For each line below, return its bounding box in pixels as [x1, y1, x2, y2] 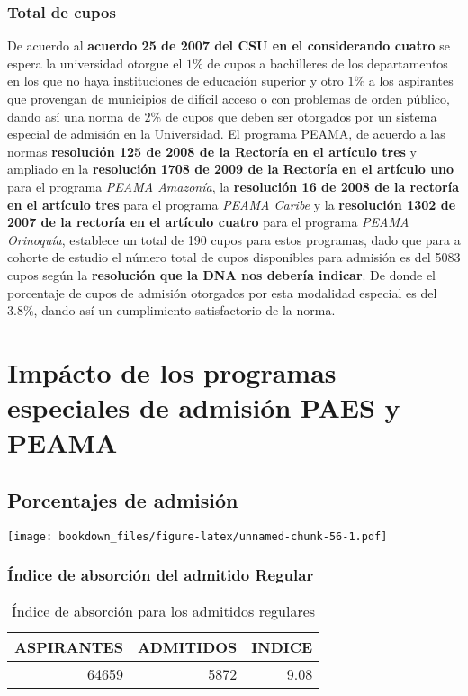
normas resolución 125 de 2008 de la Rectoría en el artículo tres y [7, 141, 417, 160]
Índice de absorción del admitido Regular [7, 564, 314, 586]
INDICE [251, 636, 313, 657]
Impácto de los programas [7, 353, 337, 390]
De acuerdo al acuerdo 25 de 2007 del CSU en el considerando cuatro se [7, 36, 451, 55]
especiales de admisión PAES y [7, 389, 400, 426]
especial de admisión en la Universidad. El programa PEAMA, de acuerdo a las [7, 124, 445, 143]
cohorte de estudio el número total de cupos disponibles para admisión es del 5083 [7, 248, 461, 267]
